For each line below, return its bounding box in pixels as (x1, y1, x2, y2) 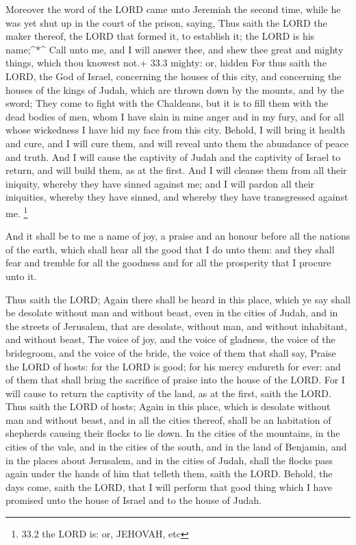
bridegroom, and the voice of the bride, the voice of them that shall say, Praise (5, 345, 336, 359)
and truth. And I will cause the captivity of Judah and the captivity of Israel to (5, 149, 341, 164)
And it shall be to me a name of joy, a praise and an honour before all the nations (5, 229, 351, 243)
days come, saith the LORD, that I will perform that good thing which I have (5, 479, 333, 494)
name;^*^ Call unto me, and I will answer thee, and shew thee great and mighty (5, 42, 344, 56)
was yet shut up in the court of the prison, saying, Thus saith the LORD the (5, 15, 327, 29)
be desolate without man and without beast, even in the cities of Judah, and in (5, 305, 338, 320)
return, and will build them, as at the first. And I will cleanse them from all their (5, 163, 347, 177)
